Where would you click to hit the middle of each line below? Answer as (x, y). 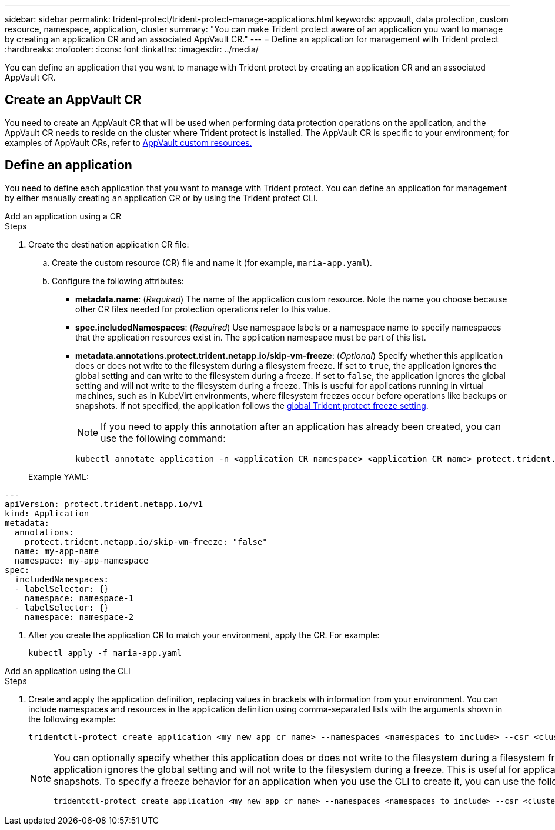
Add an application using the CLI (68, 671)
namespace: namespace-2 (79, 617)
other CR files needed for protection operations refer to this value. (203, 309)
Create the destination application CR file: (109, 244)
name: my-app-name (57, 551)
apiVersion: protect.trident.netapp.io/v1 (104, 504)
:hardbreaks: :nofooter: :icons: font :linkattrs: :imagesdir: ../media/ (132, 49)
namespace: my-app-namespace (81, 560)
